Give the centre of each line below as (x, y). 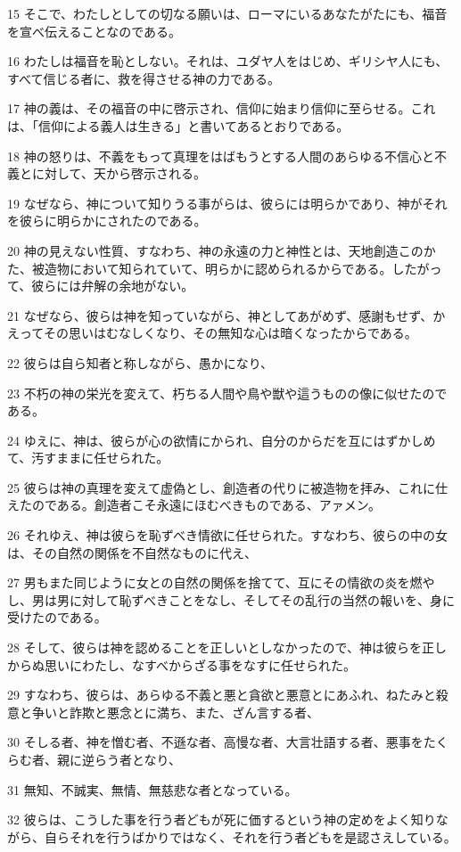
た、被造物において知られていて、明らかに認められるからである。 (200, 268)
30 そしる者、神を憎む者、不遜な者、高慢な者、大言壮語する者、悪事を (215, 742)
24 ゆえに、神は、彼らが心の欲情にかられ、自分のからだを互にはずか (209, 440)
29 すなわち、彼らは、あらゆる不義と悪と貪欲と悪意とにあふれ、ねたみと (222, 695)
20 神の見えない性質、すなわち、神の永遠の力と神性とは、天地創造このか (222, 250)
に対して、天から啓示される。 (119, 173)
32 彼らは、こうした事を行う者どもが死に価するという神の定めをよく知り (222, 819)
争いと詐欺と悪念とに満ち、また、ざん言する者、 (175, 712)
